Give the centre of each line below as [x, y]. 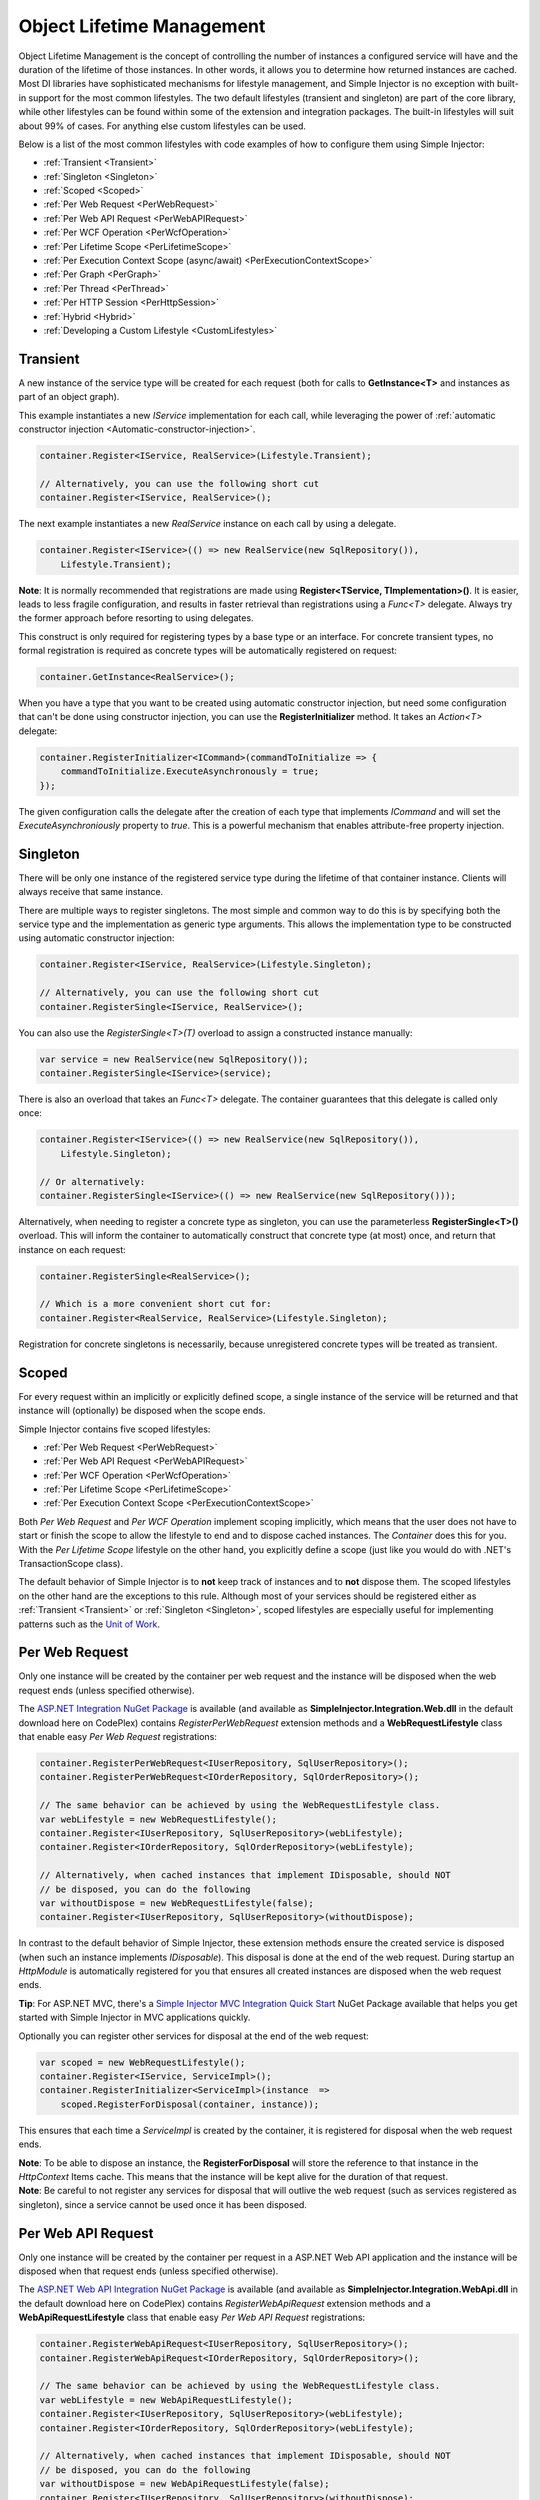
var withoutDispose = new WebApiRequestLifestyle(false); [184, 2484]
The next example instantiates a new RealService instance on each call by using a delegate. [207, 524]
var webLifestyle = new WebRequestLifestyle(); [158, 1819]
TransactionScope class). [71, 1564]
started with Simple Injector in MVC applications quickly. [134, 2017]
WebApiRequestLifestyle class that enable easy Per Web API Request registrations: [192, 2317]
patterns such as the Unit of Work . [89, 1624]
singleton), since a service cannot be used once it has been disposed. [162, 2204]
